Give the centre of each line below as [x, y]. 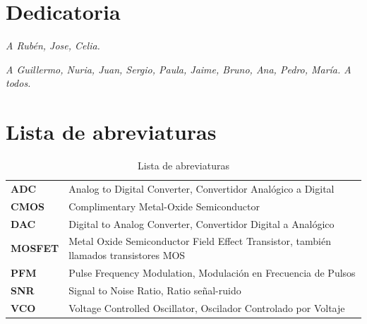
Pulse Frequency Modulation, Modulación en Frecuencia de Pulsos [212, 272]
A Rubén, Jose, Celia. [53, 46]
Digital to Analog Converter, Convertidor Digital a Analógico [201, 223]
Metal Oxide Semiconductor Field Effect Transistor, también [200, 241]
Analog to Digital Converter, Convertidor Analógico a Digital [201, 188]
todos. [18, 83]
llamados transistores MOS [127, 255]
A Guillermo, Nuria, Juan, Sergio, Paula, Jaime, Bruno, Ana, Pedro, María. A [179, 69]
